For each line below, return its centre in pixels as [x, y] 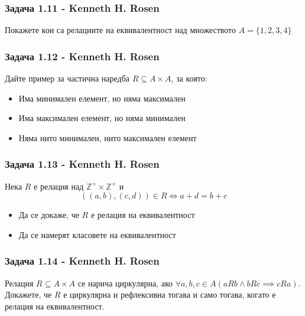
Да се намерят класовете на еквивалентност [97, 234]
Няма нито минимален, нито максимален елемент [108, 137]
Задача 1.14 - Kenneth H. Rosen [82, 261]
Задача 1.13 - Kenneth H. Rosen [82, 164]
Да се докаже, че [49, 215]
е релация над [59, 186]
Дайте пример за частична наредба [67, 78]
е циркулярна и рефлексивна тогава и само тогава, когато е [170, 294]
